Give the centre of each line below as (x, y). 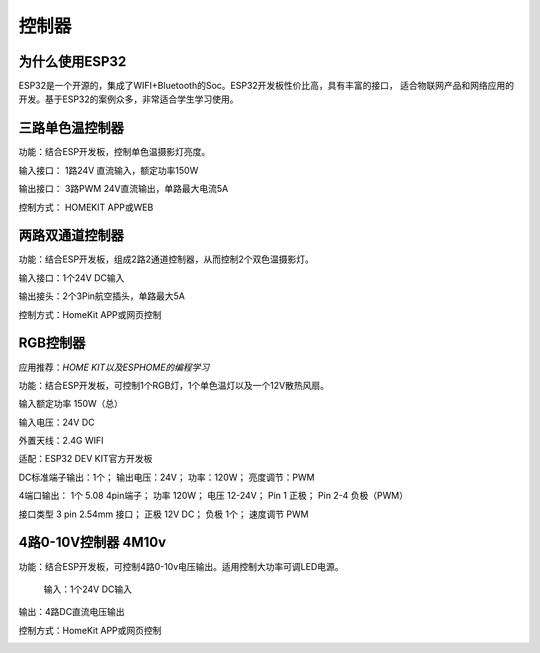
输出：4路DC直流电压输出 (71, 612)
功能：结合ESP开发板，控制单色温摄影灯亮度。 (114, 152)
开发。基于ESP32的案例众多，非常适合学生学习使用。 (128, 99)
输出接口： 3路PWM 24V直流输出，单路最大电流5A (123, 189)
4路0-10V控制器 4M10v (92, 542)
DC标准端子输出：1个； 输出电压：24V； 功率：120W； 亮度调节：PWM (166, 477)
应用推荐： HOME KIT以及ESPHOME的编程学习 (114, 367)
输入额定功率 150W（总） (71, 404)
